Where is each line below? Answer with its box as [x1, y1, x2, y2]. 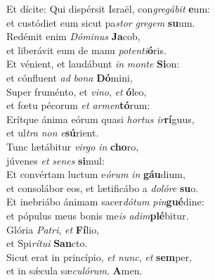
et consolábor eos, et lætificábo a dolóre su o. [6, 180, 199, 195]
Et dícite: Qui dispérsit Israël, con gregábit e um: [6, 1, 210, 15]
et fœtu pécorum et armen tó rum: [6, 98, 150, 113]
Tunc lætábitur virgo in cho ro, [6, 139, 139, 153]
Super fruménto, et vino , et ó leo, [6, 84, 147, 98]
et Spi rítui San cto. [6, 236, 88, 250]
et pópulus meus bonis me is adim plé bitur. [6, 208, 189, 222]
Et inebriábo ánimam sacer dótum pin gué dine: [6, 194, 204, 209]
